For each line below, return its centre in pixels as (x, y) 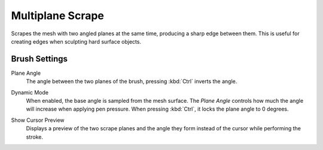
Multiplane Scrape (58, 16)
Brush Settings (39, 59)
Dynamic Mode (30, 92)
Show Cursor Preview (38, 120)
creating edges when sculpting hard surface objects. (76, 41)
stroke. (34, 137)
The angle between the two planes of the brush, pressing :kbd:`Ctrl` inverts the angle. (132, 81)
